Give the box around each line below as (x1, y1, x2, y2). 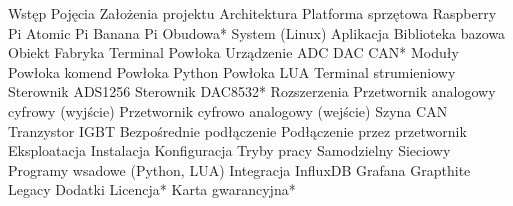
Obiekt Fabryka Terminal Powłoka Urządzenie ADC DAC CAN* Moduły (8, 42, 459, 63)
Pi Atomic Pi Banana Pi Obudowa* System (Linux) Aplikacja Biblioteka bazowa (8, 22, 506, 43)
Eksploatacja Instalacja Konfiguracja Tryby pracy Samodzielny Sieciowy (8, 140, 451, 161)
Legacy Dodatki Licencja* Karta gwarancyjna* (8, 179, 296, 200)
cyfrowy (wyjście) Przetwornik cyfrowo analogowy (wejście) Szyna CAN (8, 100, 448, 121)
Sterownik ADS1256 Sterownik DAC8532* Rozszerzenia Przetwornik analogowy (8, 81, 496, 102)
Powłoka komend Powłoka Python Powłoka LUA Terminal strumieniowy (8, 61, 456, 82)
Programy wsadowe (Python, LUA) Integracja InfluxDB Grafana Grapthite (8, 159, 471, 180)
